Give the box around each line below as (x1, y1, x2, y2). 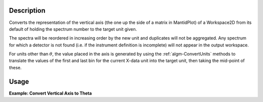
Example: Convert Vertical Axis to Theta (9, 90, 92, 96)
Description (9, 6, 46, 15)
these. (9, 64, 22, 70)
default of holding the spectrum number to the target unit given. (9, 26, 137, 32)
